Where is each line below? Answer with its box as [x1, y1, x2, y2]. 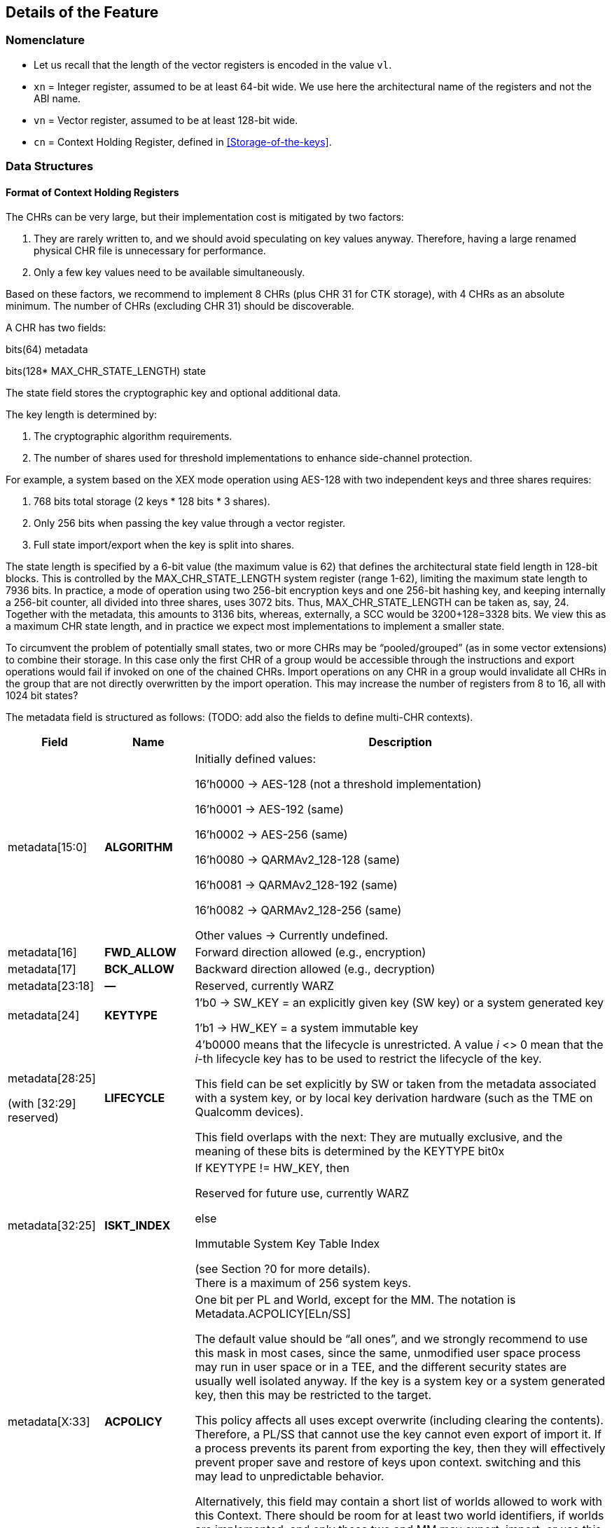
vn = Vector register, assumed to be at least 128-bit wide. [34, 113, 298, 126]
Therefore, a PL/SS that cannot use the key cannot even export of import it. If [195, 1427, 601, 1442]
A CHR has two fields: [6, 322, 106, 334]
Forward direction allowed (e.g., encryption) [195, 945, 426, 960]
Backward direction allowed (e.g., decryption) [195, 962, 436, 977]
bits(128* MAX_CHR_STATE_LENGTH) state [6, 365, 206, 378]
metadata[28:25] [8, 1071, 96, 1086]
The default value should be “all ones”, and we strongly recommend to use [195, 1332, 588, 1347]
